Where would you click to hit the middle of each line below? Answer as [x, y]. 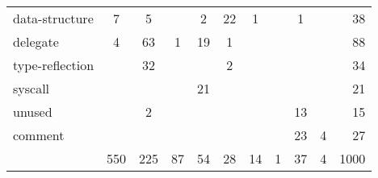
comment [39, 135]
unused [33, 112]
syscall [31, 88]
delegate [36, 41]
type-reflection [54, 65]
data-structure [53, 18]
